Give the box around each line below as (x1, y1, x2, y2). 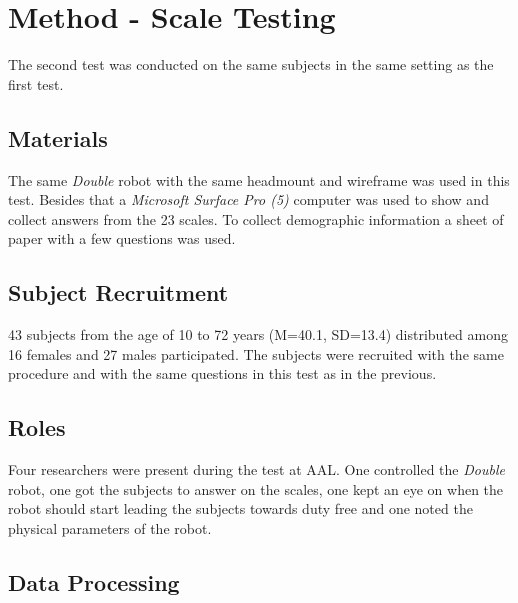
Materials (8, 122, 108, 153)
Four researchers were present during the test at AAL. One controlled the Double (8, 459, 505, 480)
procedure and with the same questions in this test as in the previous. (8, 363, 437, 384)
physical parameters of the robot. (8, 517, 212, 538)
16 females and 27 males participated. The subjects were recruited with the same (8, 343, 504, 364)
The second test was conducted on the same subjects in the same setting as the (8, 54, 494, 75)
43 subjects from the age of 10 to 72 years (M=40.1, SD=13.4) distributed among (8, 324, 508, 345)
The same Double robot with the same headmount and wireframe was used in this (8, 169, 510, 190)
